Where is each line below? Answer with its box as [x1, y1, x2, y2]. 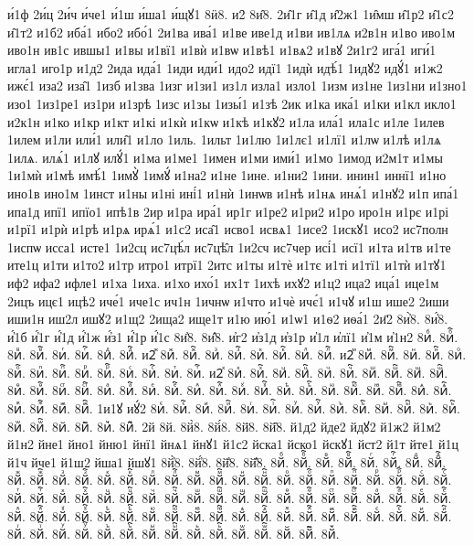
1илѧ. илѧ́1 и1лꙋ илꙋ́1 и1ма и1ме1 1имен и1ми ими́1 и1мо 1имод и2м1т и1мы [7, 147, 443, 166]
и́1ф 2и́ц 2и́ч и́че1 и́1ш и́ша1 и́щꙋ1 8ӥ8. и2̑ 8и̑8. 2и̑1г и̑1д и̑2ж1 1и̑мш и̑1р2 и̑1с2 [7, 5, 454, 23]
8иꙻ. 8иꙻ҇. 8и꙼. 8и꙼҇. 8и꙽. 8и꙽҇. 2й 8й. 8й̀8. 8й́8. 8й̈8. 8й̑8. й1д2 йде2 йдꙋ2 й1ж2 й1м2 [7, 416, 441, 435]
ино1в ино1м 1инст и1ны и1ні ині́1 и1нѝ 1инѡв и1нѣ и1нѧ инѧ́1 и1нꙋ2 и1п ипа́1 [7, 183, 459, 202]
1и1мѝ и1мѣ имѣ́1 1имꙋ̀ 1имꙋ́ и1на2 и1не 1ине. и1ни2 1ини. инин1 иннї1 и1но [7, 166, 447, 185]
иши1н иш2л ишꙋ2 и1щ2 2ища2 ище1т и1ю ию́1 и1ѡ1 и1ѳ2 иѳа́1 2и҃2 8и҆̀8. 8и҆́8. [7, 309, 448, 328]
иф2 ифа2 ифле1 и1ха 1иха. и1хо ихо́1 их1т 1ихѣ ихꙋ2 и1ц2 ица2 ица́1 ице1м [7, 273, 439, 292]
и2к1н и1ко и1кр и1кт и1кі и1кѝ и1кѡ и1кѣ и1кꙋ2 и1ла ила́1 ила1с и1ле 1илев [7, 112, 445, 131]
